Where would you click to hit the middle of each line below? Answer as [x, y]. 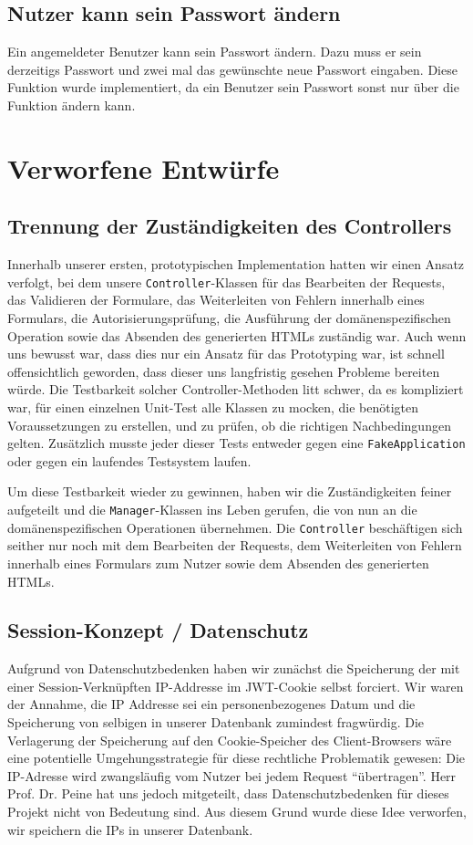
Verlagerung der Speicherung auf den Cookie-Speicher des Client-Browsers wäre [230, 740]
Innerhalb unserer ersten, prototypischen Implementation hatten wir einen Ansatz [236, 264]
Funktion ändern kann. [72, 104]
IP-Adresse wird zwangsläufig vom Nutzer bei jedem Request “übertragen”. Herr [232, 775]
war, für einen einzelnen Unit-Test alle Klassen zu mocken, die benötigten [213, 407]
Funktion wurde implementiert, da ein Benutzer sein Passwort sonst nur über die [233, 87]
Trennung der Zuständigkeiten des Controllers [230, 226]
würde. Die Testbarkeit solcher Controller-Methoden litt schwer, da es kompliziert [236, 389]
